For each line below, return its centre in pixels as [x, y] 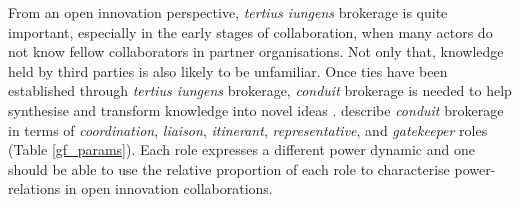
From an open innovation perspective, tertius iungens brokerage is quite [228, 12]
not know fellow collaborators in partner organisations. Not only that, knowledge [256, 51]
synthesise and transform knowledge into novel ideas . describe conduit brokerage [256, 109]
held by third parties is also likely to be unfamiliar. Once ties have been [228, 70]
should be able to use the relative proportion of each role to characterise [229, 168]
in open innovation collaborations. [168, 188]
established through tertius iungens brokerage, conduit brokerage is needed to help [260, 90]
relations [34, 188]
